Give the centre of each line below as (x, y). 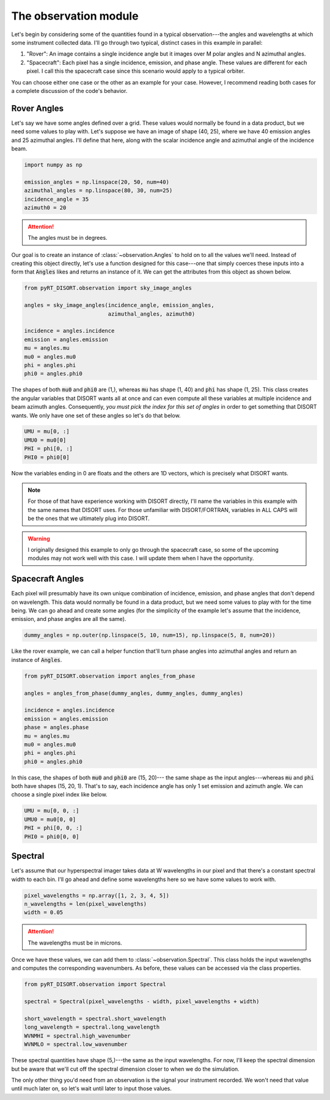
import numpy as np (53, 165)
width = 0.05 (44, 912)
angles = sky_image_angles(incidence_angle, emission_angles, (119, 305)
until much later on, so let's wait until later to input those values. (92, 1088)
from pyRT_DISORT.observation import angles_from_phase (110, 676)
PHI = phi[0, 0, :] (53, 828)
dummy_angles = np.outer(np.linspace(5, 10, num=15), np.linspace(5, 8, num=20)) (150, 635)
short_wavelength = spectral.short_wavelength (95, 1018)
